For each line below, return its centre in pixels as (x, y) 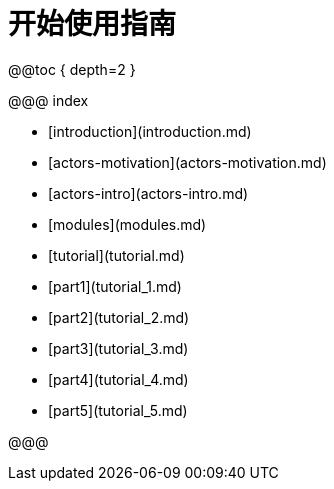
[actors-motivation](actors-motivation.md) (187, 162)
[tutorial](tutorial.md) (116, 255)
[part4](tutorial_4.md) (118, 379)
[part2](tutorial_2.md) (119, 317)
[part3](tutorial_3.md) (118, 348)
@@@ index (48, 100)
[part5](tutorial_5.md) (118, 410)
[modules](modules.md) (127, 224)
